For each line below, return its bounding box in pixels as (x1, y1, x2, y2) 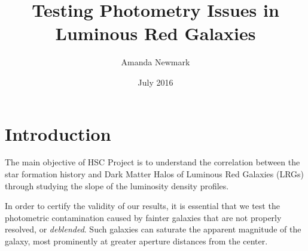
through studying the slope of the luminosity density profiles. (5, 179, 229, 192)
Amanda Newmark (121, 56, 190, 68)
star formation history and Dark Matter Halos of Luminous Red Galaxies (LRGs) (5, 168, 304, 180)
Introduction (5, 121, 111, 146)
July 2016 (138, 75, 173, 88)
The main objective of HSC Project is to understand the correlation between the (5, 156, 300, 168)
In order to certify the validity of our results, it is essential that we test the (5, 199, 280, 212)
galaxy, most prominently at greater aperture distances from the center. (5, 235, 268, 247)
